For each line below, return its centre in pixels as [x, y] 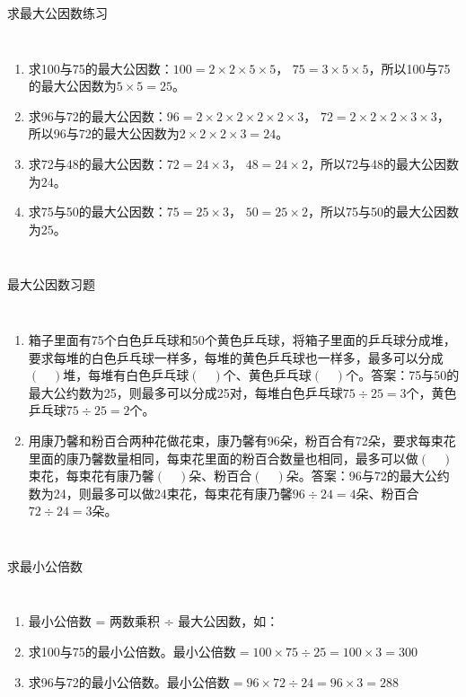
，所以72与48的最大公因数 [383, 163]
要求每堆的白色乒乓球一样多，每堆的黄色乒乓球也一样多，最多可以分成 [236, 357]
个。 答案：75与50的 [403, 375]
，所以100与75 [409, 68]
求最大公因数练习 [57, 13]
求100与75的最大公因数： [101, 68]
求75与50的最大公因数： [97, 212]
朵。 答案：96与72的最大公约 [368, 476]
